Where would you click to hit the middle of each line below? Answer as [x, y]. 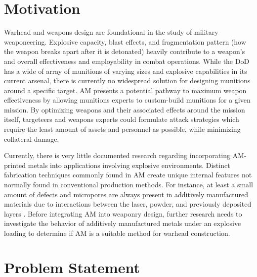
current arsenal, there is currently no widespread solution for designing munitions [127, 81]
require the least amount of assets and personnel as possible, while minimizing [122, 129]
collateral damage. [32, 138]
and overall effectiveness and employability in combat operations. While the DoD [127, 61]
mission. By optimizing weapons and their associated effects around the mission [125, 109]
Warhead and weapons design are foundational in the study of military [111, 32]
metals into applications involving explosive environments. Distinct [129, 165]
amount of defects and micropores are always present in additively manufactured [126, 194]
